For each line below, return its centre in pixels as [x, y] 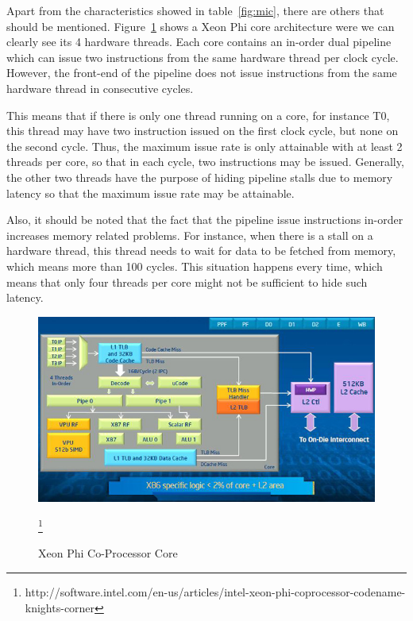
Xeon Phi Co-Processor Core [108, 553]
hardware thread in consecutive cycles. [100, 88]
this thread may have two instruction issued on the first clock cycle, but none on [203, 131]
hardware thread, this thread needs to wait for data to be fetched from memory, [201, 251]
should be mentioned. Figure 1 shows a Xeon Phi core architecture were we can [201, 26]
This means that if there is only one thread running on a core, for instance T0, [198, 115]
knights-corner [60, 607]
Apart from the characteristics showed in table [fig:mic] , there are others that [195, 10]
